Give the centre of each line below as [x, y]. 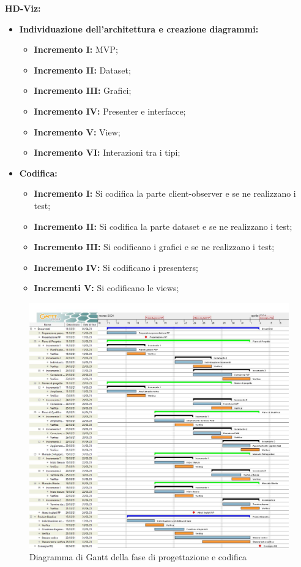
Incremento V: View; [77, 131]
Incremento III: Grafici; [83, 90]
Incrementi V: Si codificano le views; [106, 288]
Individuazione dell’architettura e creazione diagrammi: [139, 29]
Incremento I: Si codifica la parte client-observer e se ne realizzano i [165, 193]
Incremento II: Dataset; [82, 70]
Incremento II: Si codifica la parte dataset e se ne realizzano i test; [163, 226]
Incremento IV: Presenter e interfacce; [110, 111]
